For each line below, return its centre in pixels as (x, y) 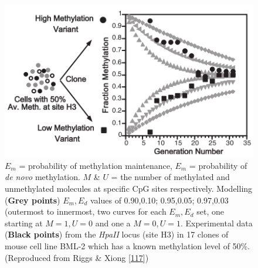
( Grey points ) (33, 200)
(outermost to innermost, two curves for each (86, 211)
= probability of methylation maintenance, (96, 165)
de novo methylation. (43, 177)
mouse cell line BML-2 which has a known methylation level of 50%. (128, 245)
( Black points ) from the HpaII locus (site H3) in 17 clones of (117, 234)
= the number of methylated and (170, 177)
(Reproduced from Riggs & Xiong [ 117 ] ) (77, 257)
